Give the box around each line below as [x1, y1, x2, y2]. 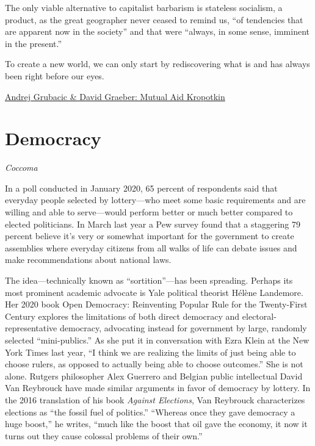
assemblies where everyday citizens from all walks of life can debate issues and [5, 241, 297, 254]
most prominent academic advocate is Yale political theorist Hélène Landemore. [5, 286, 303, 298]
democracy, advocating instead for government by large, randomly [59, 322, 307, 334]
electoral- [242, 309, 277, 322]
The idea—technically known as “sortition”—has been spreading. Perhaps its [5, 274, 293, 287]
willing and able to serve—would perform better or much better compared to [5, 206, 293, 218]
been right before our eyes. [5, 69, 104, 82]
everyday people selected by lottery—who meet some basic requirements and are [5, 193, 306, 206]
